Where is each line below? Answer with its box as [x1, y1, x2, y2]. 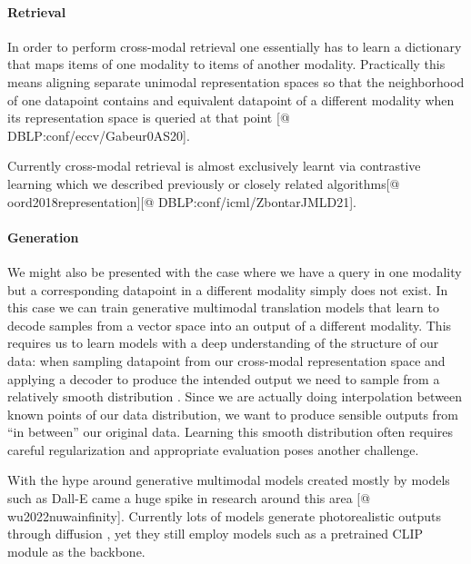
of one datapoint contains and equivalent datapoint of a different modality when [7, 90, 455, 109]
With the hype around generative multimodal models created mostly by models [7, 470, 450, 490]
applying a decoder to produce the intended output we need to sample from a [7, 369, 440, 388]
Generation [7, 227, 79, 246]
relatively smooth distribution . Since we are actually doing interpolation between [7, 387, 463, 406]
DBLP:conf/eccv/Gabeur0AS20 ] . [7, 125, 190, 144]
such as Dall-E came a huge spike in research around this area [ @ [7, 489, 371, 508]
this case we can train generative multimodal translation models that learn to [7, 298, 439, 317]
